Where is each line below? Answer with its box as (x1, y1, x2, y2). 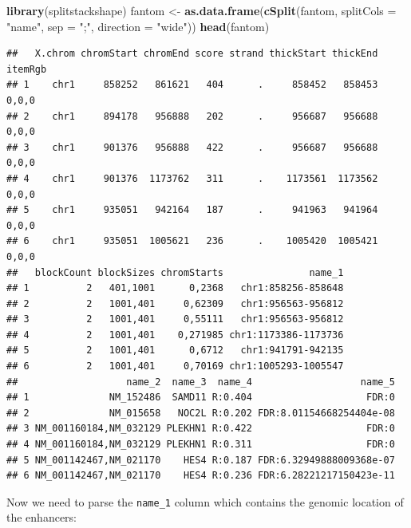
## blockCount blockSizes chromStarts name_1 (6, 266, 344, 278)
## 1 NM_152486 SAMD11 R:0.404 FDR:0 (6, 392, 395, 404)
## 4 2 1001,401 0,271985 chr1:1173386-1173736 (6, 329, 344, 341)
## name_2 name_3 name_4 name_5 (6, 376, 395, 388)
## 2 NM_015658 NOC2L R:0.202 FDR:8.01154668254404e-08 (6, 407, 395, 419)
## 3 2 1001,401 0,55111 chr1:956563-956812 (6, 313, 344, 325)
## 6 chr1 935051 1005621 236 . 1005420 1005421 (6, 235, 378, 247)
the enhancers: (6, 509, 77, 526)
